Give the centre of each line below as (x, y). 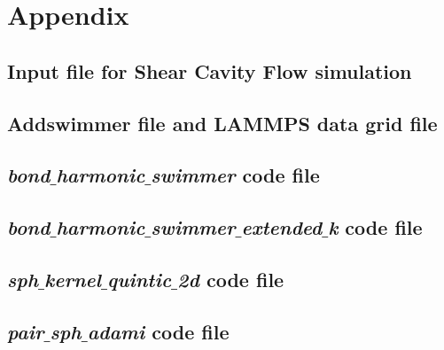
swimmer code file (235, 175)
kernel (73, 279)
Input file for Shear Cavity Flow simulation (210, 70)
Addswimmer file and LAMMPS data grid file (222, 123)
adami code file (158, 331)
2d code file (231, 279)
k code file (375, 227)
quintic (140, 279)
